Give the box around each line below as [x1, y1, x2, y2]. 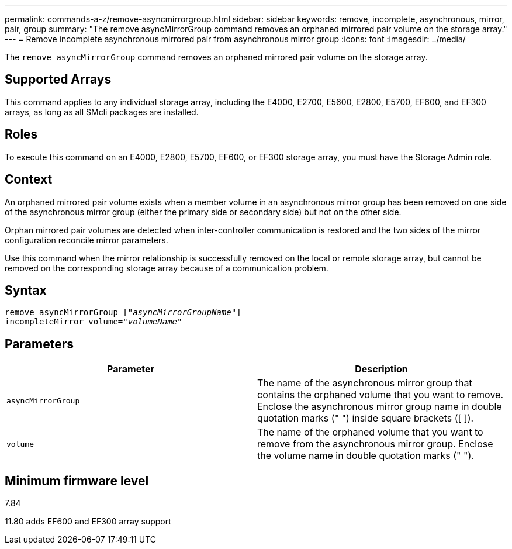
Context [5, 172, 53, 187]
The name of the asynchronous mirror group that [257, 377, 472, 389]
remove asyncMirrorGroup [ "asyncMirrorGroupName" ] [5, 308, 241, 317]
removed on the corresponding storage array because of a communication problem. [5, 263, 328, 273]
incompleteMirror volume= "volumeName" [5, 317, 182, 327]
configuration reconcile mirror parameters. [5, 234, 168, 245]
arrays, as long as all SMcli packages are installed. [5, 106, 199, 117]
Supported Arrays [5, 72, 112, 87]
